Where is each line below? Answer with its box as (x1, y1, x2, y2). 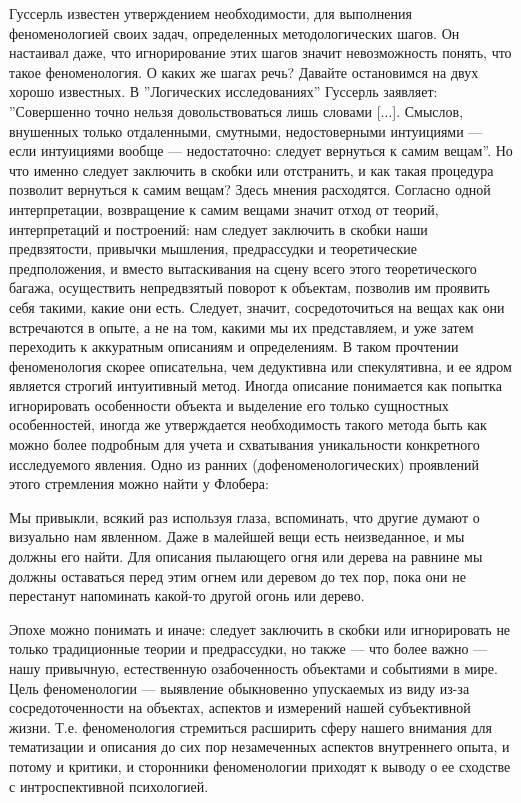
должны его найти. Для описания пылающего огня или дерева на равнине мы (9, 546, 483, 567)
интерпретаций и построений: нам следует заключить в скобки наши (9, 218, 428, 239)
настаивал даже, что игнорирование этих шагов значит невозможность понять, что (9, 42, 512, 63)
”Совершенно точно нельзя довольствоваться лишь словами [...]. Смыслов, (9, 100, 464, 121)
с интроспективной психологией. (9, 775, 209, 796)
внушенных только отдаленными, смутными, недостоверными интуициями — (9, 120, 483, 141)
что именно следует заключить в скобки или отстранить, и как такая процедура (9, 159, 494, 180)
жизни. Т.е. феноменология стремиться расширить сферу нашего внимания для (9, 716, 493, 737)
